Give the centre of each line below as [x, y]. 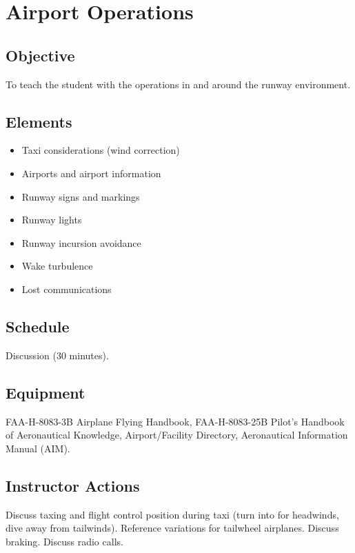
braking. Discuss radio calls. [64, 541]
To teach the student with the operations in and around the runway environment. [178, 84]
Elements [39, 121]
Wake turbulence [57, 266]
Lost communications [67, 289]
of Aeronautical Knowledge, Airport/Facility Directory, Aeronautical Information [177, 435]
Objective [40, 55]
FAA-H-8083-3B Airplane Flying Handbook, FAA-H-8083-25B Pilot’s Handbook [175, 421]
